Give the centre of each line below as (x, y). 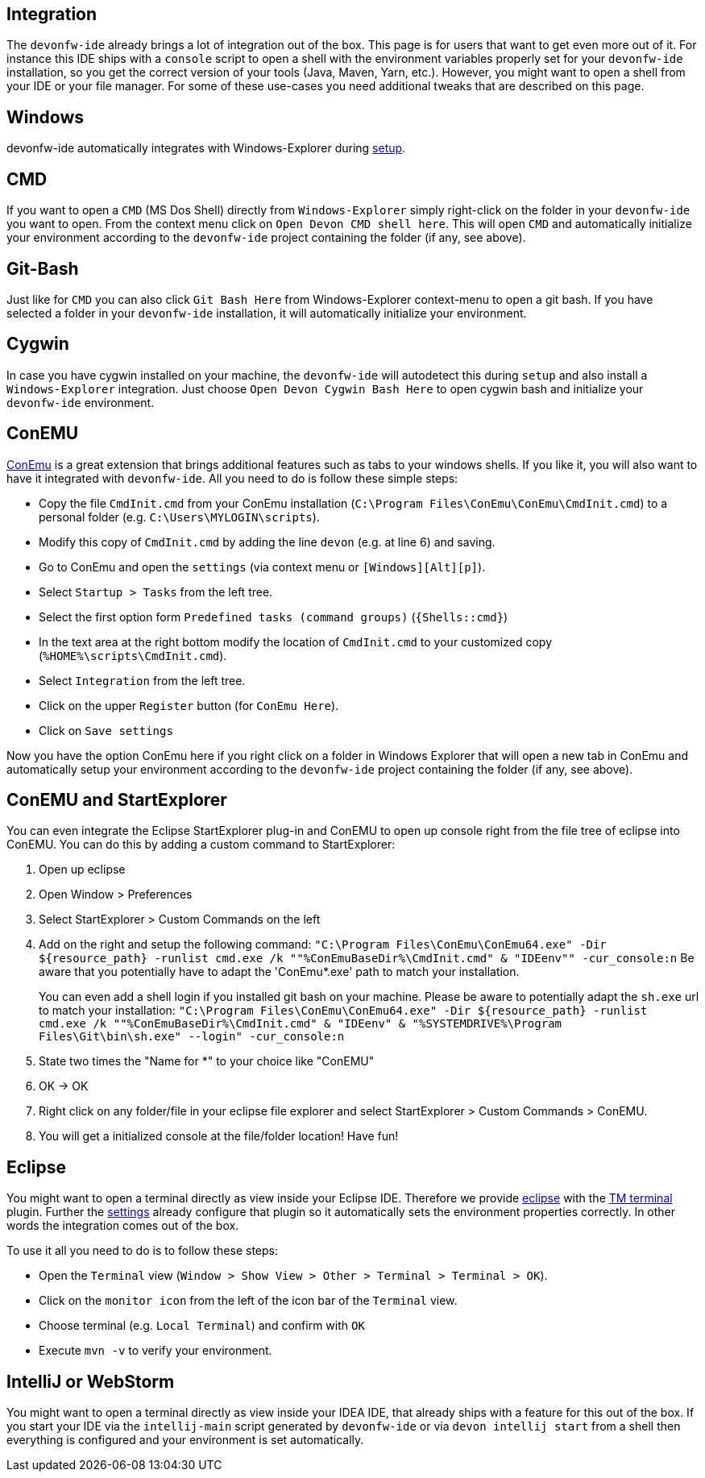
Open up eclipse (82, 870)
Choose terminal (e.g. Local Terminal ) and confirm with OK (202, 1326)
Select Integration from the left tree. (142, 680)
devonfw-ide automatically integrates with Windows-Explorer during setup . (206, 148)
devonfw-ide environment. (81, 402)
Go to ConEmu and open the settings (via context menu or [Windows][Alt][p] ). (262, 567)
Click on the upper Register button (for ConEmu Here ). (189, 705)
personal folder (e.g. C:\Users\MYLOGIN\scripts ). (179, 517)
